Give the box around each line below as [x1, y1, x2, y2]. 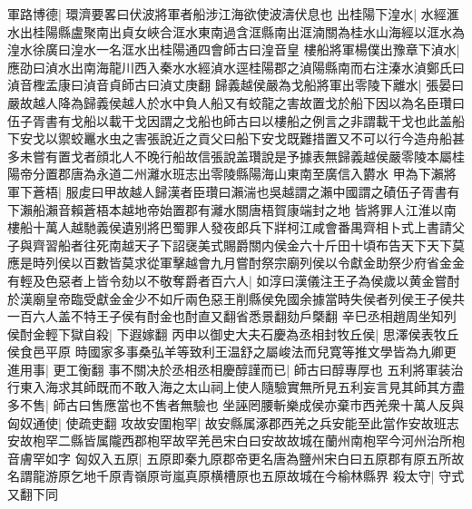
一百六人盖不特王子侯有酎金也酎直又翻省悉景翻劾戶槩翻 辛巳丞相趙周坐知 [7, 307, 444, 326]
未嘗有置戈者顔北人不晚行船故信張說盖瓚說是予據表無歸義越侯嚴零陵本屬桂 [19, 146, 465, 165]
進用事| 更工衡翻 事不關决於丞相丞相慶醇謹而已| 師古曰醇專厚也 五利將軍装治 [7, 359, 464, 378]
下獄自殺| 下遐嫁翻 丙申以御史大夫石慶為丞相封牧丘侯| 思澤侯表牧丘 [57, 324, 459, 343]
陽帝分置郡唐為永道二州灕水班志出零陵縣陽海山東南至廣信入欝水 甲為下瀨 [7, 164, 444, 183]
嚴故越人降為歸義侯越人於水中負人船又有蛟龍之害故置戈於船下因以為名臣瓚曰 [7, 93, 465, 112]
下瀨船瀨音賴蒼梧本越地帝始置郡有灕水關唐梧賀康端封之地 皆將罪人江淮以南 [7, 200, 457, 219]
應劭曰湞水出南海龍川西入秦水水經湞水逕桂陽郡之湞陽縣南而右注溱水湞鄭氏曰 [7, 57, 465, 76]
